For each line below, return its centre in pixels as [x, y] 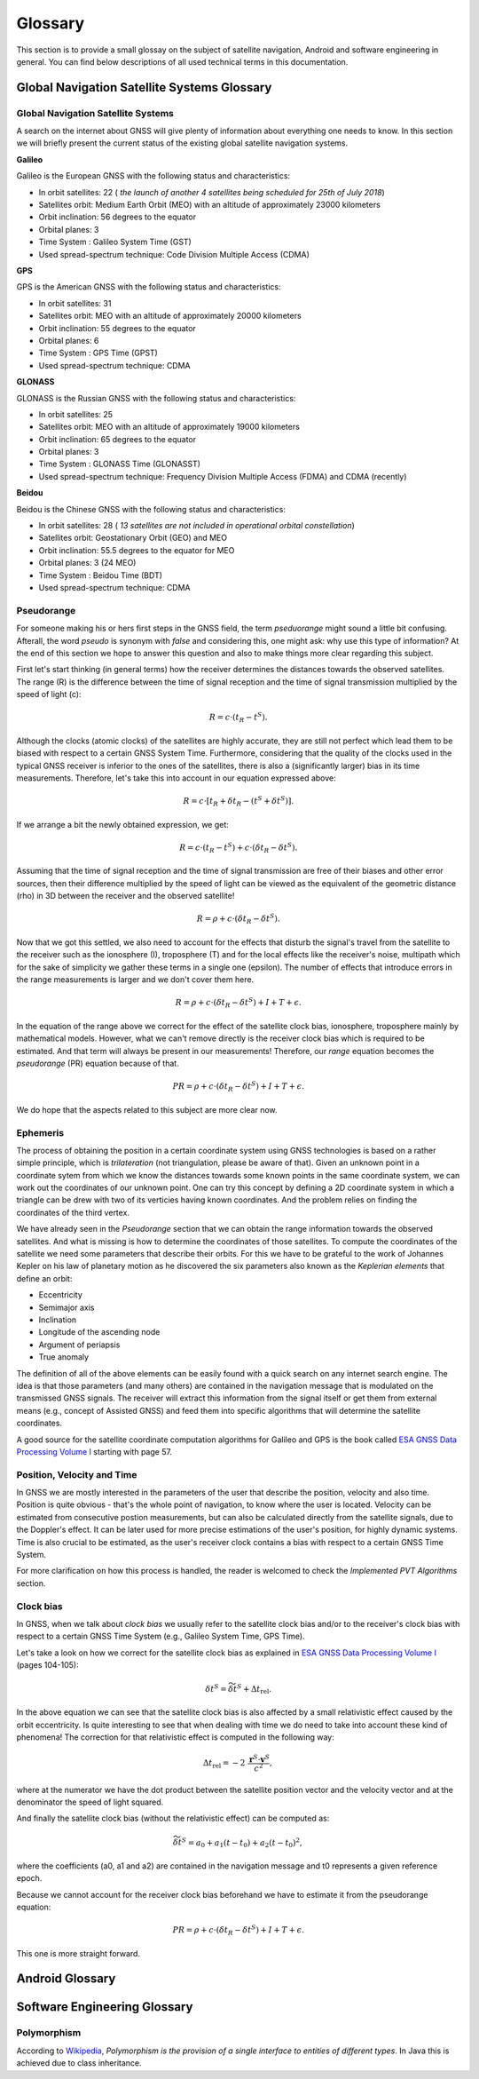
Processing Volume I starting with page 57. [94, 1451]
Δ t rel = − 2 [224, 1765]
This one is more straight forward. [79, 1953]
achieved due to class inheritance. [79, 2063]
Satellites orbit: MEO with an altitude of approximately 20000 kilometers [170, 316]
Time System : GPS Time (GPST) [98, 353]
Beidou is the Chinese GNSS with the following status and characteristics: [151, 509]
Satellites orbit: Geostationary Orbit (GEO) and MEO [133, 538]
